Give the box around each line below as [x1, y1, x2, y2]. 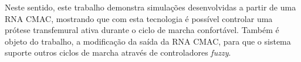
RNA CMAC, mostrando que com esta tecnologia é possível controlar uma [5, 12, 273, 24]
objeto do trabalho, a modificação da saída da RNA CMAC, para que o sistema [5, 35, 291, 47]
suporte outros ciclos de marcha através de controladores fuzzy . [5, 46, 231, 59]
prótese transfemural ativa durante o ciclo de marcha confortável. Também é [5, 24, 279, 36]
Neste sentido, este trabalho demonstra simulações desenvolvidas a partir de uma [5, 1, 296, 13]
